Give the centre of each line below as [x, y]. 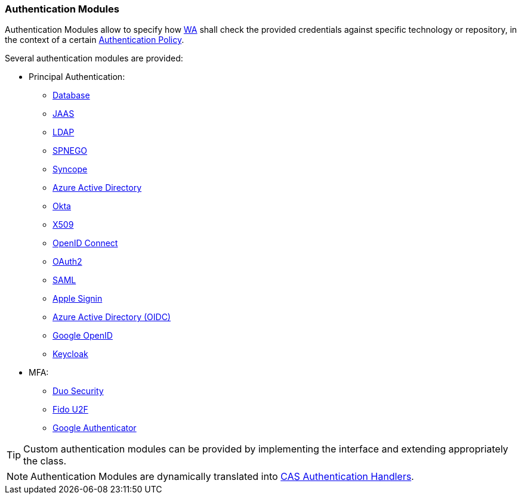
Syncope [70, 169]
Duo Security [78, 391]
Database [71, 95]
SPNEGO [70, 151]
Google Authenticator [95, 428]
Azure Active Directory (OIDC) [112, 317]
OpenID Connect [85, 243]
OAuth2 [67, 262]
